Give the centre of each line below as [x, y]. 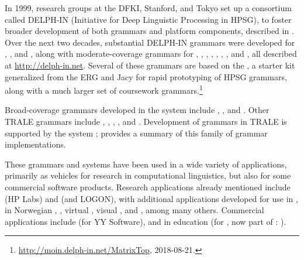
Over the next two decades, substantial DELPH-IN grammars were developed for [150, 42]
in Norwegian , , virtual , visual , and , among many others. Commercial [134, 210]
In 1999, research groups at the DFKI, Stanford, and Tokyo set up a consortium [148, 8]
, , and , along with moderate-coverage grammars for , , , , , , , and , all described [151, 54]
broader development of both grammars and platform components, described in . [149, 31]
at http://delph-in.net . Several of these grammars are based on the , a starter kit [150, 65]
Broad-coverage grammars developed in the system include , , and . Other [137, 110]
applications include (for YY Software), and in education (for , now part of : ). [146, 221]
